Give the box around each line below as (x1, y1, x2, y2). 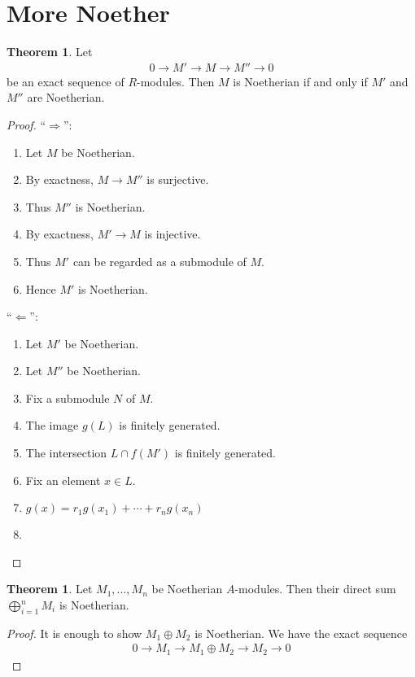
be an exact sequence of (7, 72, 124, 90)
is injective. (144, 225, 201, 242)
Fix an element (25, 471, 101, 488)
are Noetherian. (27, 89, 105, 106)
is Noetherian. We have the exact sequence (194, 624, 408, 641)
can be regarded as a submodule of (72, 252, 247, 269)
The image (25, 417, 79, 434)
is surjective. (146, 171, 209, 188)
